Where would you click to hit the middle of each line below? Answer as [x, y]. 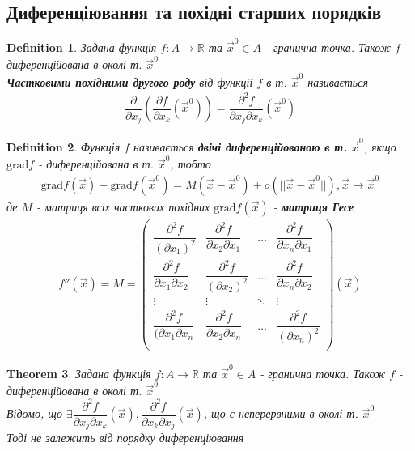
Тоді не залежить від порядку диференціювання [125, 438]
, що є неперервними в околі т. [281, 413]
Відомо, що [34, 413]
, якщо [380, 146]
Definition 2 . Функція [64, 146]
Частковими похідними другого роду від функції [130, 81]
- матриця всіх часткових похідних [123, 206]
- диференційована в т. [96, 164]
